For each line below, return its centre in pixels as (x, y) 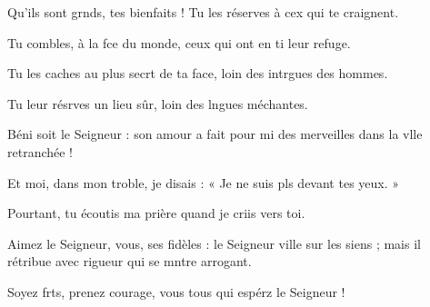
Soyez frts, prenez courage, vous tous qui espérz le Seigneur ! (176, 291)
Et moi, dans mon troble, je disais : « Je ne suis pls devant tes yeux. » (204, 182)
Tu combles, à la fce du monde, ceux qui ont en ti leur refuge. (179, 42)
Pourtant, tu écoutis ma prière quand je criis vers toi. (156, 213)
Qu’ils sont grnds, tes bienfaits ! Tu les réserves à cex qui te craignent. (203, 12)
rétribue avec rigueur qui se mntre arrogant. (130, 261)
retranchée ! (40, 151)
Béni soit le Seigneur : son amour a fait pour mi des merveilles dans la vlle (215, 134)
